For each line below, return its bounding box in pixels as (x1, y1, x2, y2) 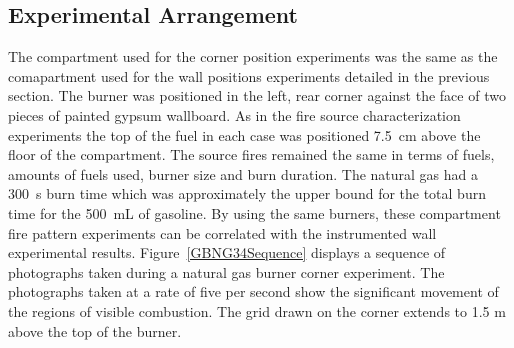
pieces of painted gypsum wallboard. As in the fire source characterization (8, 104, 461, 125)
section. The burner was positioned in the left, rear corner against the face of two (8, 85, 506, 106)
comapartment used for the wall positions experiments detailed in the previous (8, 65, 490, 86)
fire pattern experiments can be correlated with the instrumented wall (8, 222, 437, 243)
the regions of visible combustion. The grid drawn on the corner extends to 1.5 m (8, 300, 506, 321)
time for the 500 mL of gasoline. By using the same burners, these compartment (8, 202, 501, 223)
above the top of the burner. (8, 320, 182, 341)
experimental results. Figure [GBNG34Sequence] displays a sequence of (8, 242, 446, 263)
